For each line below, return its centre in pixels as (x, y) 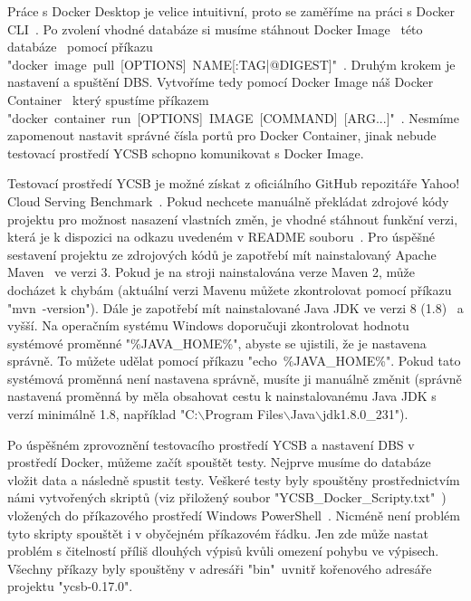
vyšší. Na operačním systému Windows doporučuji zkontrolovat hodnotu (208, 325)
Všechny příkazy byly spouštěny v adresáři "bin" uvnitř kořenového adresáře (220, 568)
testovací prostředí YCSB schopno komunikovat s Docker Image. (186, 153)
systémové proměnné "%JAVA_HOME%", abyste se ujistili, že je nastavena (217, 343)
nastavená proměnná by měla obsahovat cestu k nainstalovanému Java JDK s (222, 396)
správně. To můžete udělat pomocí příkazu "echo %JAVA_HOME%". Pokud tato (234, 361)
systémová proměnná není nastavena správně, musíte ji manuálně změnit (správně (235, 378)
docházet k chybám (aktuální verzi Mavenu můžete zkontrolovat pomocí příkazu (230, 289)
